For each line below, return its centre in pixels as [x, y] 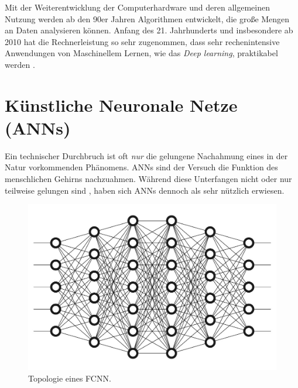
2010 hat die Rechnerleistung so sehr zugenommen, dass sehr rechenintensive [142, 41]
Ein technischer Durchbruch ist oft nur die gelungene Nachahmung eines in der [146, 155]
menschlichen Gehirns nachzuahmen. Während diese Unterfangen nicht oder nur [148, 179]
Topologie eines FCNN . [70, 378]
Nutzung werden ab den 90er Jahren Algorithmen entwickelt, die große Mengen [147, 18]
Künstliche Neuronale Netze [121, 104]
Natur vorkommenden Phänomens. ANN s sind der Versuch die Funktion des [141, 167]
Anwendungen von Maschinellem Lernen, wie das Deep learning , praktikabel [141, 53]
